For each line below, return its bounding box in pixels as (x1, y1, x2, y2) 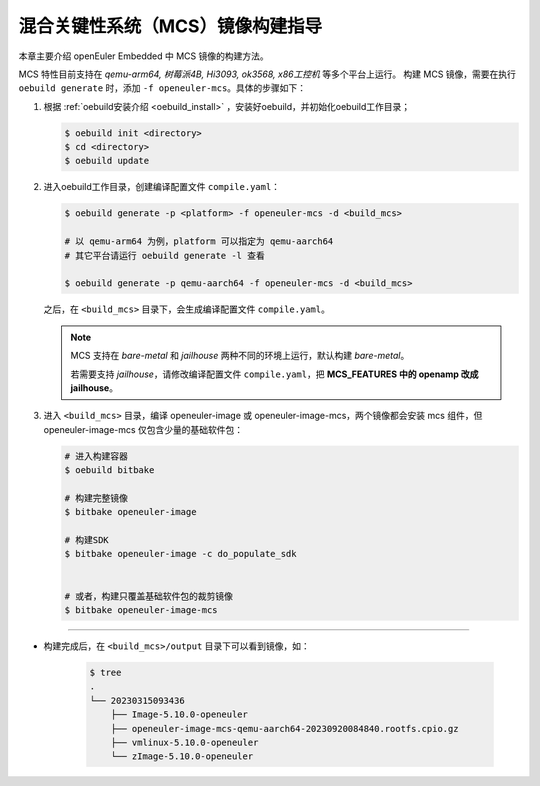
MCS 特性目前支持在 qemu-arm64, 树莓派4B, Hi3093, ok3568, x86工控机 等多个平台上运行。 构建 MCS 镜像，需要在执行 (18, 68, 517, 80)
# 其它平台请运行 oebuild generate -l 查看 (64, 250, 265, 261)
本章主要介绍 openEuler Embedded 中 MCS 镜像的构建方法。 (18, 50, 269, 62)
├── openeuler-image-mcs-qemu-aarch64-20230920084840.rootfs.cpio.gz (110, 723, 459, 734)
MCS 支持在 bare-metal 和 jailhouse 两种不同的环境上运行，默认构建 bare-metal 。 (70, 350, 410, 362)
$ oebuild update (64, 155, 150, 167)
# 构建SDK (64, 535, 109, 546)
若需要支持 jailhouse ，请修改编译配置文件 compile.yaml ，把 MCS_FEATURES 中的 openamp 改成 (70, 368, 479, 380)
